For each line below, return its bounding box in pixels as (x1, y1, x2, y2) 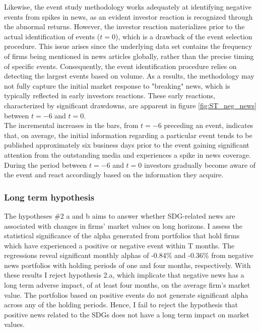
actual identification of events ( (4, 31, 100, 41)
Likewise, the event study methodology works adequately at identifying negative (4, 2, 251, 12)
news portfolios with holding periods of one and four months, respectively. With (4, 259, 251, 270)
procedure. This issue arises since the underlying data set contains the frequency (4, 41, 252, 51)
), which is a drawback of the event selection (115, 31, 252, 41)
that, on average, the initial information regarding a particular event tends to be (4, 129, 252, 140)
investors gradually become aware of (144, 159, 256, 170)
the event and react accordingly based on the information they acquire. (4, 169, 224, 180)
